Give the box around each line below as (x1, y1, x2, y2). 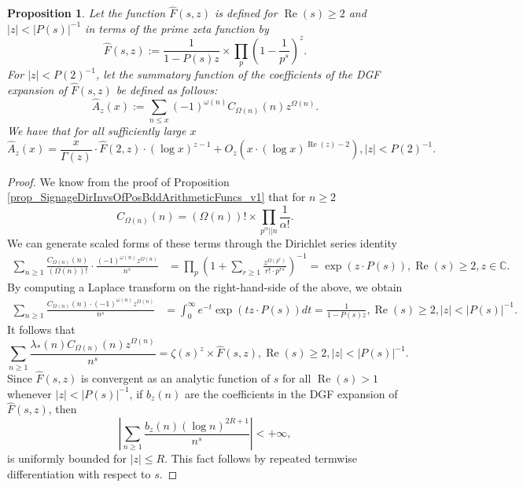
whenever (7, 385, 52, 401)
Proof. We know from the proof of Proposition (7, 173, 230, 189)
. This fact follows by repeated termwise (164, 450, 358, 467)
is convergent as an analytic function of (81, 370, 271, 386)
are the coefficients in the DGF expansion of (184, 385, 398, 401)
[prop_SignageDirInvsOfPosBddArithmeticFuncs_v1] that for (7, 189, 306, 205)
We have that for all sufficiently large (7, 123, 186, 139)
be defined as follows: (116, 82, 218, 98)
